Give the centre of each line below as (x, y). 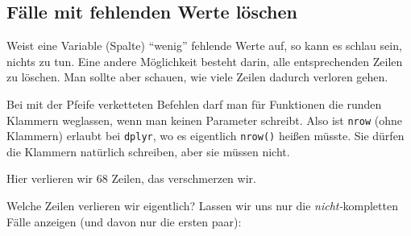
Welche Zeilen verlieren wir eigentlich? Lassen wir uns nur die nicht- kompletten (202, 206)
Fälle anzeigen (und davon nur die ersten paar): (124, 221)
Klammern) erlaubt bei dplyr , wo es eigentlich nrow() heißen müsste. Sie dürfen (205, 136)
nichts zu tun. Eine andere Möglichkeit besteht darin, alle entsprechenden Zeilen (205, 61)
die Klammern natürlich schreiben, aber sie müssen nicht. (148, 151)
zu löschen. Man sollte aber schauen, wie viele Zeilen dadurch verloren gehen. (197, 77)
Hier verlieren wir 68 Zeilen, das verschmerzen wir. (131, 178)
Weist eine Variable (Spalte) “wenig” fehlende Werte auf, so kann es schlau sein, (204, 46)
